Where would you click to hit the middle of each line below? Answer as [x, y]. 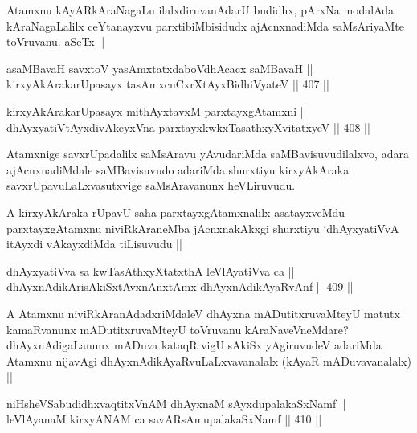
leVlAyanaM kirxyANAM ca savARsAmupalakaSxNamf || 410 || [164, 419]
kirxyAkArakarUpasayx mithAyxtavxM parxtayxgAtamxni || [157, 110]
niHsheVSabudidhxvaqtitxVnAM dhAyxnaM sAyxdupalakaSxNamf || [176, 403]
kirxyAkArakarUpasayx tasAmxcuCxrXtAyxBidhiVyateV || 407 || [168, 84]
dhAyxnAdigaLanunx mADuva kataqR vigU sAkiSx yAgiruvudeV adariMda [194, 345]
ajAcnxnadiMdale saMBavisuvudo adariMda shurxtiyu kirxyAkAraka [178, 169]
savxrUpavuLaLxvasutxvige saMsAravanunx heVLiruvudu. [151, 185]
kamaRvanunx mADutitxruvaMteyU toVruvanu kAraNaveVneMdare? [178, 329]
